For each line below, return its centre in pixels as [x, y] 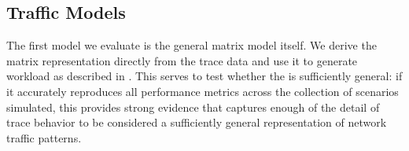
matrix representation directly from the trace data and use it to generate [182, 60]
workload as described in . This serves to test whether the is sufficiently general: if [204, 76]
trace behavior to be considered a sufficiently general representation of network [197, 122]
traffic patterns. [44, 137]
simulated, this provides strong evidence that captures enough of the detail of [193, 107]
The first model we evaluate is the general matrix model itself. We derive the [192, 45]
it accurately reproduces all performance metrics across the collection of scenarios [203, 91]
